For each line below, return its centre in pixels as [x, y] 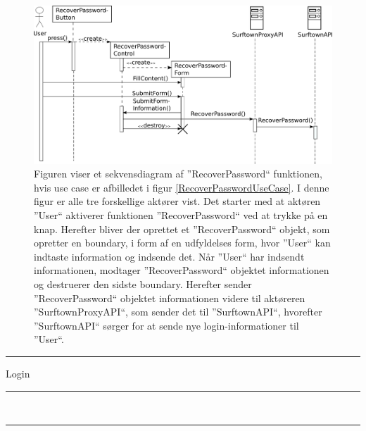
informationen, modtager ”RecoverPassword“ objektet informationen [182, 270]
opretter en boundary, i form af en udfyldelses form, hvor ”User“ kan [182, 243]
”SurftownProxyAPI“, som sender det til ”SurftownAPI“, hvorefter [178, 312]
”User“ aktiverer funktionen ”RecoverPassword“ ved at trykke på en [181, 215]
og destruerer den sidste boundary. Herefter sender [143, 283]
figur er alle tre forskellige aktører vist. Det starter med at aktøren [177, 201]
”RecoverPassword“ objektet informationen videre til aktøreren [170, 298]
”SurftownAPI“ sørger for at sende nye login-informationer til [166, 325]
